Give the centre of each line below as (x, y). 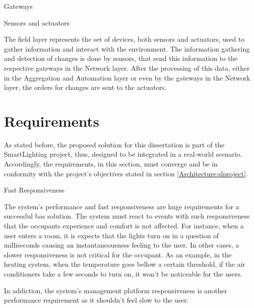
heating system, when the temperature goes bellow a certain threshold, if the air (125, 264)
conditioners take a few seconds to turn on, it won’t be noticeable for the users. (123, 274)
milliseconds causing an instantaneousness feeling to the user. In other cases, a (122, 245)
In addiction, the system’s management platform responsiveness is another (116, 290)
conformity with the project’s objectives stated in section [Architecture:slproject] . (126, 173)
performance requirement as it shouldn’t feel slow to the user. (96, 300)
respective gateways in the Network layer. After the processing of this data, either (127, 68)
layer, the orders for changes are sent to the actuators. (85, 87)
